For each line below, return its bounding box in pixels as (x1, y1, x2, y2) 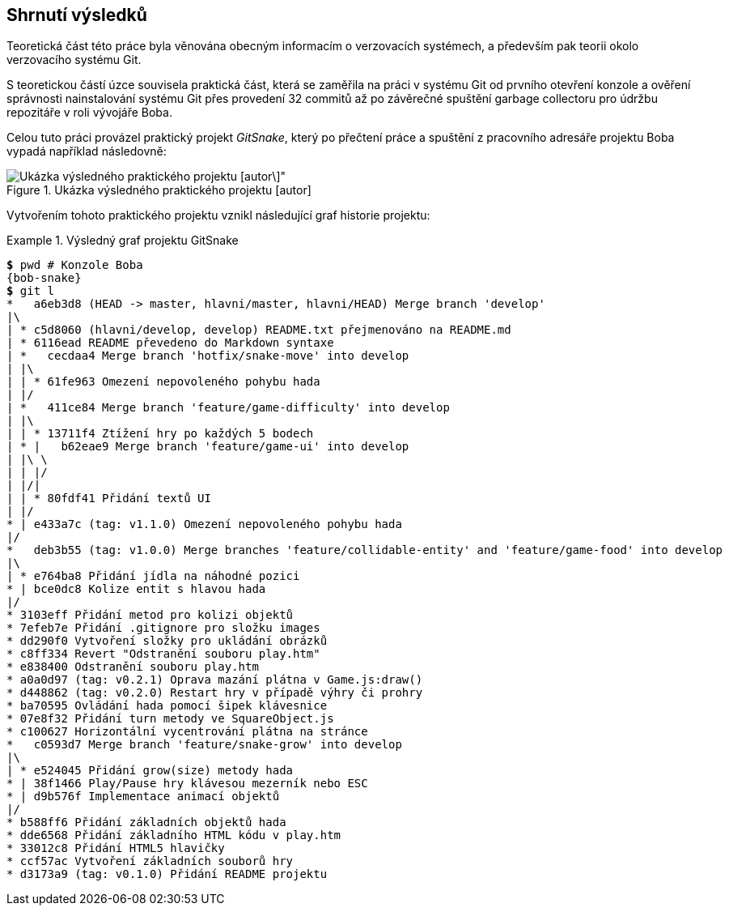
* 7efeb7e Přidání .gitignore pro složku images (6, 621, 320, 635)
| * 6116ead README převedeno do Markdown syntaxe (6, 336, 334, 350)
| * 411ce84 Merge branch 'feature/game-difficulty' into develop (6, 401, 450, 415)
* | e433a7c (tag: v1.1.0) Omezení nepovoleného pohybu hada (6, 518, 402, 531)
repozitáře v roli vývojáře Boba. (6, 105, 172, 120)
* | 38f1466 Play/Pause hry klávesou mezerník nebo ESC (6, 777, 368, 791)
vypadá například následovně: (6, 144, 167, 159)
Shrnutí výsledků (6, 5, 147, 25)
